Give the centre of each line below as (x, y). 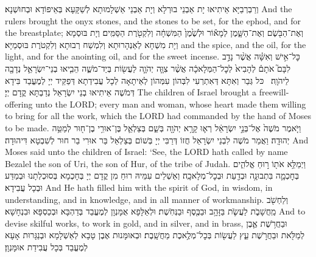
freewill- (274, 92)
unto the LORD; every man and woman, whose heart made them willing (171, 104)
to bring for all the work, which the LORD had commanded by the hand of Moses (158, 116)
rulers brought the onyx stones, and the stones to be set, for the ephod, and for (153, 20)
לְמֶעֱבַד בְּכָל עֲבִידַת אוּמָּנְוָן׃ (46, 246)
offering (19, 104)
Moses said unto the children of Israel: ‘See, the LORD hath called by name (146, 152)
